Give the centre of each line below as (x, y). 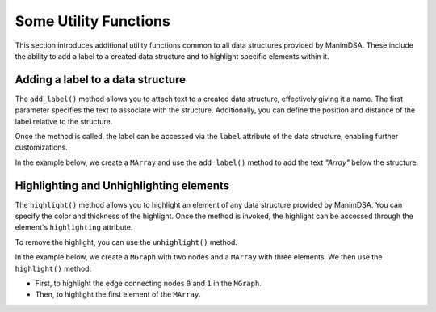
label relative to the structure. (64, 121)
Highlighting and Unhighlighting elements (122, 186)
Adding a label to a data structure (100, 80)
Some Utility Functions (93, 21)
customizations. (41, 148)
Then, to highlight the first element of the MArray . (118, 294)
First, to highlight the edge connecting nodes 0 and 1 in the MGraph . (148, 284)
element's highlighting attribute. (74, 227)
